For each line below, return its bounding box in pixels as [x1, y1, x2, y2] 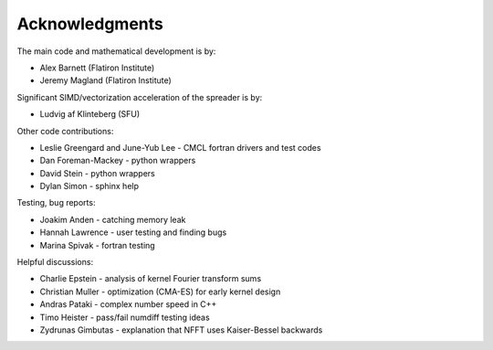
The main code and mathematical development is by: [16, 46, 216, 57]
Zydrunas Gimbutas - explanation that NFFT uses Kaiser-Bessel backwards [39, 324, 323, 335]
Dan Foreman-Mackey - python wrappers [39, 155, 196, 166]
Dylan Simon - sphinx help [39, 181, 140, 192]
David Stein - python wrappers [39, 167, 155, 178]
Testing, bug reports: [16, 197, 96, 208]
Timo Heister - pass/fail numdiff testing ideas [39, 312, 210, 323]
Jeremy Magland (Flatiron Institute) [39, 75, 173, 86]
